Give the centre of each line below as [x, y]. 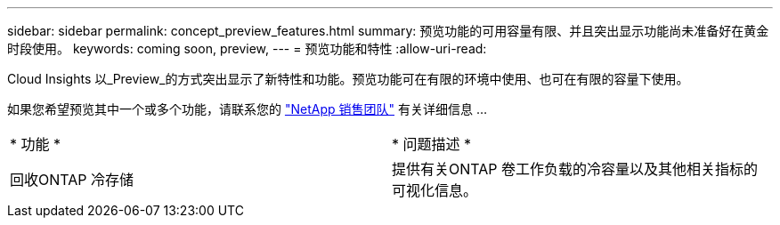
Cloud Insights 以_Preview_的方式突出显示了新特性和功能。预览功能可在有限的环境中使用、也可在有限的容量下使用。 [348, 79]
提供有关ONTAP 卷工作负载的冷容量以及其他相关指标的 [575, 169]
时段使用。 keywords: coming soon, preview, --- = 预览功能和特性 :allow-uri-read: [247, 48]
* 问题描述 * [432, 144]
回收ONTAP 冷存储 [72, 180]
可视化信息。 [435, 190]
